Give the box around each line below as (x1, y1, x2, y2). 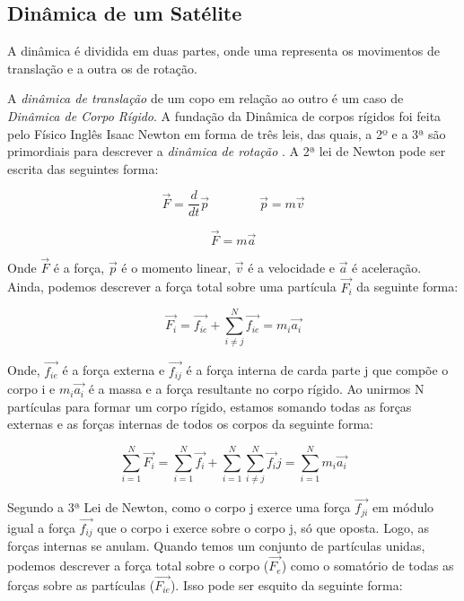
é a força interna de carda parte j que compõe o (186, 361, 449, 379)
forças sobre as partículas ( (7, 575, 155, 594)
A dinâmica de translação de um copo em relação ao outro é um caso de (7, 89, 404, 108)
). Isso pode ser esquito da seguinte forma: (170, 575, 403, 594)
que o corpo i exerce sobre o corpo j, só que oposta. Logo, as (97, 518, 429, 536)
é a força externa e (62, 361, 165, 379)
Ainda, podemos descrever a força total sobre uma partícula (7, 277, 337, 296)
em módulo (372, 498, 434, 517)
